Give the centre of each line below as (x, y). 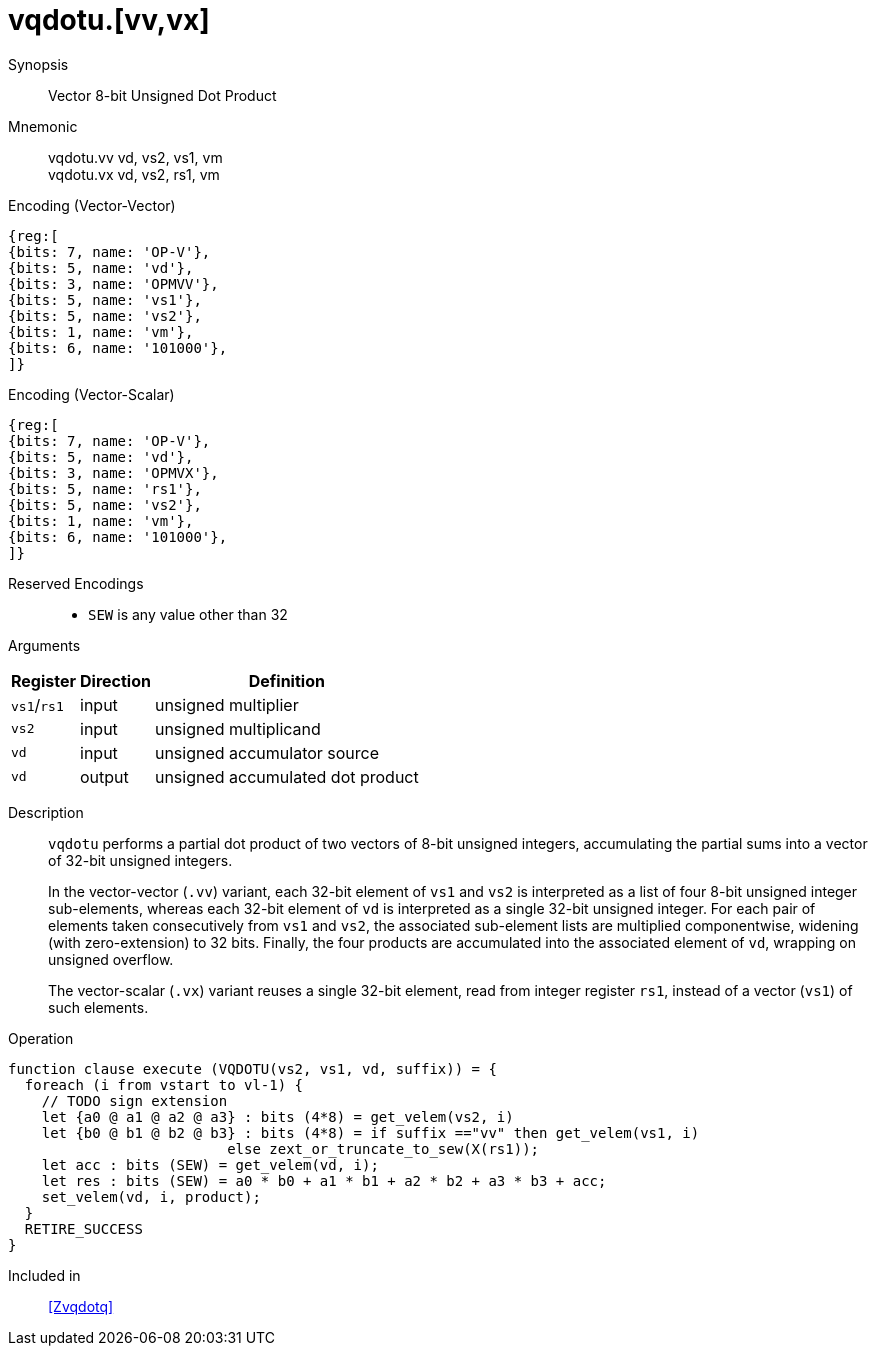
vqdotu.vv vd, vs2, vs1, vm (135, 157)
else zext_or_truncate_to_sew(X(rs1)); (383, 1148)
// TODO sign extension (134, 1100)
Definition (286, 680)
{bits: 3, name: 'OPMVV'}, (113, 283)
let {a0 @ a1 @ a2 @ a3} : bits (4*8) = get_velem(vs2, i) (277, 1116)
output (104, 776)
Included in (44, 1275)
